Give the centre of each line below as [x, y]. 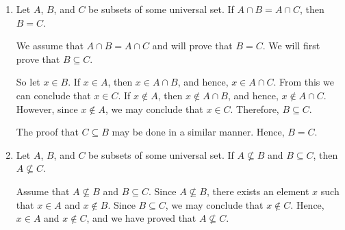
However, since [47, 108]
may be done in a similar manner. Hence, [198, 132]
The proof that [47, 132]
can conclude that [53, 95]
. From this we [304, 82]
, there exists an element [258, 191]
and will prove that [192, 46]
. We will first [291, 46]
